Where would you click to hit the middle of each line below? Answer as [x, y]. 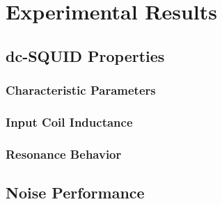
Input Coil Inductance [69, 121]
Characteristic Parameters [81, 90]
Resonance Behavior [64, 154]
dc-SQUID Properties [85, 55]
